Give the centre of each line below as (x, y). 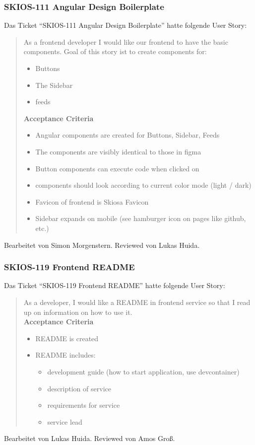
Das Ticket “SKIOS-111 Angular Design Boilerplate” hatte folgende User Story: (126, 25)
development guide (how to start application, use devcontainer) (143, 371)
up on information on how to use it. (78, 312)
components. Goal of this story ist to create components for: (115, 51)
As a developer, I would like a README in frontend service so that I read (137, 302)
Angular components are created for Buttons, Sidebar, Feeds (127, 135)
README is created (67, 338)
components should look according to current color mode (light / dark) (143, 185)
